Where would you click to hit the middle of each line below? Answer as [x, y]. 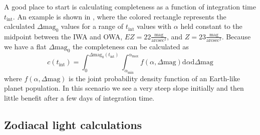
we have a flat [25, 47]
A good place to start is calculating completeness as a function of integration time [130, 6]
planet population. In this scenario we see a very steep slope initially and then [124, 88]
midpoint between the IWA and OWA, [63, 36]
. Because [236, 36]
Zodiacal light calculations [73, 124]
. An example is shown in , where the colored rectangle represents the [119, 16]
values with [154, 26]
